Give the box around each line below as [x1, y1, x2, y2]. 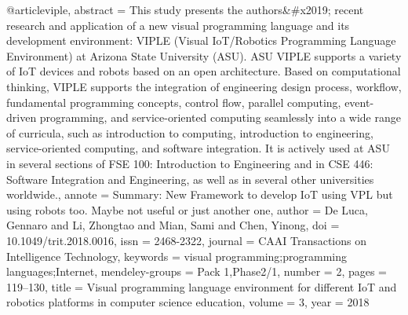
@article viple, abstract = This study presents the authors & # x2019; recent [6, 2, 364, 17]
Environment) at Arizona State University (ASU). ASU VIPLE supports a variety [6, 47, 402, 64]
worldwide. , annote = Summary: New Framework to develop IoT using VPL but [6, 186, 393, 203]
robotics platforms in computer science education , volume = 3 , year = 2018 [6, 294, 370, 310]
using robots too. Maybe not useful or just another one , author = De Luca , [6, 201, 368, 218]
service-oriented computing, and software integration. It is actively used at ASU [6, 140, 390, 156]
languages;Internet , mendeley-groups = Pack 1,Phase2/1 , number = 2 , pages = [6, 263, 388, 280]
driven [6, 109, 37, 126]
